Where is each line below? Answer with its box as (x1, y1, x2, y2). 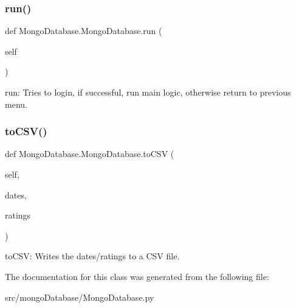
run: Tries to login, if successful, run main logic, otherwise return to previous (5, 86, 291, 98)
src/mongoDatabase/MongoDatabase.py (5, 290, 154, 303)
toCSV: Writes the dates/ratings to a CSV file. (5, 250, 180, 262)
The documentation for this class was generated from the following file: (5, 270, 269, 282)
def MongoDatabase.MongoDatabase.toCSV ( (5, 147, 174, 160)
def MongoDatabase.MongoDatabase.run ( (5, 24, 162, 37)
